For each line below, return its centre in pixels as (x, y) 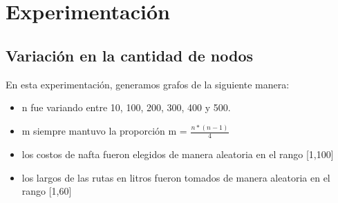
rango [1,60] (47, 191)
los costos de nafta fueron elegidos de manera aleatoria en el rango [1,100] (178, 154)
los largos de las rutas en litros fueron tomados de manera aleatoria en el (176, 177)
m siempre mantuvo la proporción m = (104, 131)
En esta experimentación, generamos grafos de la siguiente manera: (148, 84)
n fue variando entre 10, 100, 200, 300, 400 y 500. (126, 107)
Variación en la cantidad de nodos (129, 55)
